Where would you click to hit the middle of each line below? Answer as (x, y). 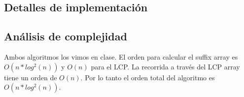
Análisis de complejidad (66, 36)
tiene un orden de (31, 77)
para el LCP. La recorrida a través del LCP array (165, 66)
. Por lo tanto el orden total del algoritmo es (148, 77)
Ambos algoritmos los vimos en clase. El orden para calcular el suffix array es (121, 56)
